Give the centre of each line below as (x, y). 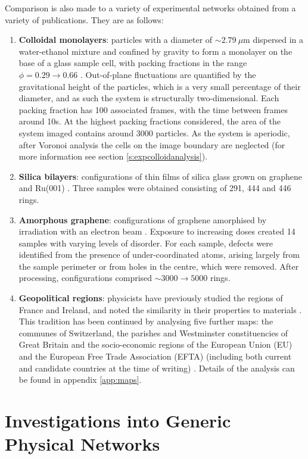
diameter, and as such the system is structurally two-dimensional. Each (149, 98)
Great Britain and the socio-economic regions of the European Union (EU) (155, 344)
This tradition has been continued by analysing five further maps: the (146, 321)
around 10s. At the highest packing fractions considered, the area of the (150, 121)
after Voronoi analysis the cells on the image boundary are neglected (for (152, 144)
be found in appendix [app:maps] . (80, 380)
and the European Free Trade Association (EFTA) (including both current (155, 356)
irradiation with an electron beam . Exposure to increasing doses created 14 (157, 231)
